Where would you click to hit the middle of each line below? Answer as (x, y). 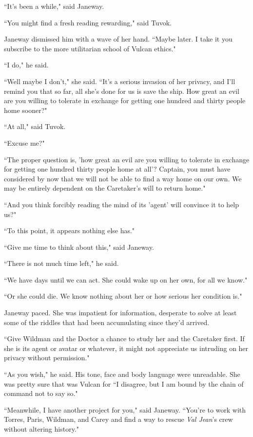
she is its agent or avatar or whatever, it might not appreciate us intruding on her (126, 348)
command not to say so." (41, 393)
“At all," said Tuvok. (35, 126)
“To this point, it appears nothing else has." (69, 230)
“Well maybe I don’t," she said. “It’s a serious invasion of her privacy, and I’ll (120, 81)
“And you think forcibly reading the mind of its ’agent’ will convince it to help (122, 204)
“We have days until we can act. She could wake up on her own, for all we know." (126, 279)
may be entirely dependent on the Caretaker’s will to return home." (105, 188)
